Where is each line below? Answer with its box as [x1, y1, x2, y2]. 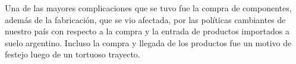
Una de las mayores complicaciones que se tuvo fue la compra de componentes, [5, 2, 292, 14]
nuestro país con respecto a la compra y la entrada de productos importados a [5, 25, 289, 37]
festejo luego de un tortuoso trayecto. [5, 48, 140, 60]
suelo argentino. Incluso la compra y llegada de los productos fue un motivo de [5, 36, 292, 49]
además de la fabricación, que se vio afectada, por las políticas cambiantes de [5, 13, 286, 25]
